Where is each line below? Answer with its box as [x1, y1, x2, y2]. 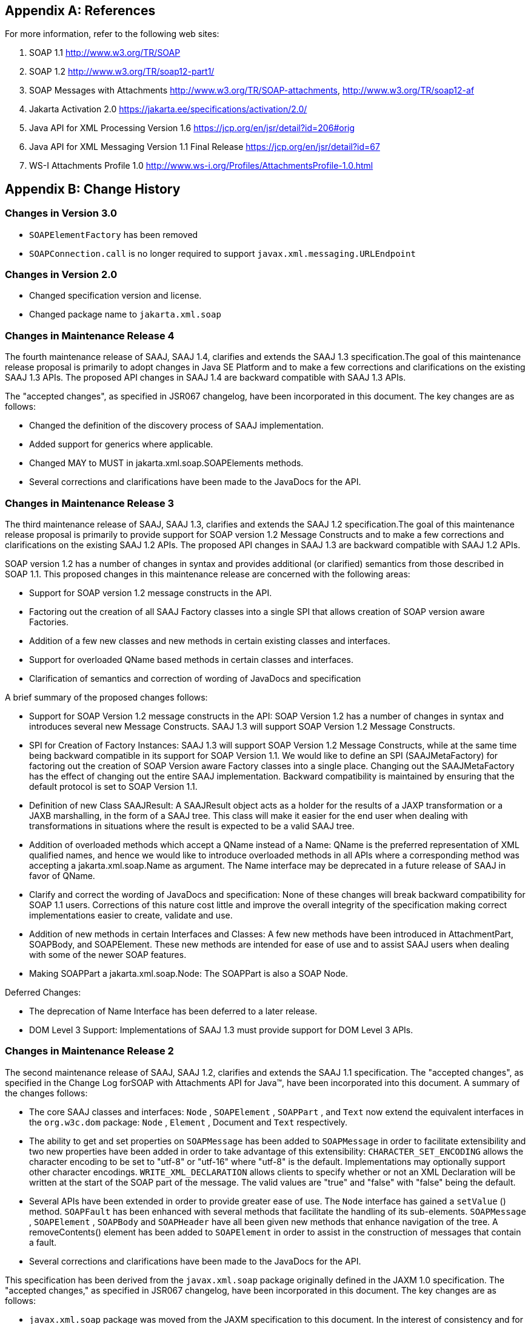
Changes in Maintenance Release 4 [5, 329, 175, 342]
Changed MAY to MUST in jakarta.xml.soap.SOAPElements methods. [29, 458, 304, 469]
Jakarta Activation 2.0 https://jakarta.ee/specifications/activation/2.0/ [29, 104, 307, 115]
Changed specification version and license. [29, 290, 202, 301]
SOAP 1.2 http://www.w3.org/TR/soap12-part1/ [29, 66, 215, 77]
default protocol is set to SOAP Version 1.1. [29, 781, 198, 792]
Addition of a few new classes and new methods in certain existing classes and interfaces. [29, 635, 390, 646]
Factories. [29, 616, 69, 627]
